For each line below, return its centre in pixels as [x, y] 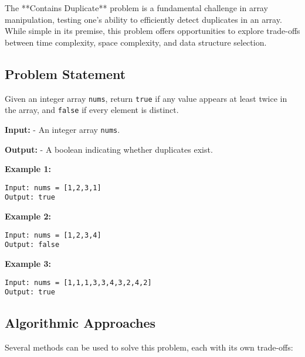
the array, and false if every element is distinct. [92, 110]
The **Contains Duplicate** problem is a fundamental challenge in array [136, 8]
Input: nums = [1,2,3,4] [53, 235]
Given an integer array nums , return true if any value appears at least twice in [146, 98]
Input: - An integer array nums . [62, 129]
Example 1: [28, 169]
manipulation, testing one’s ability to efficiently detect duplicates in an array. [143, 19]
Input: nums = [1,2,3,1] [53, 188]
